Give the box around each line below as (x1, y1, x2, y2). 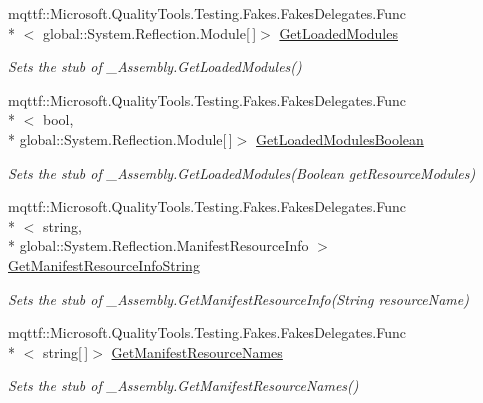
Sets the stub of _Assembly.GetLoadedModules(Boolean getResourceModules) (8, 162, 476, 183)
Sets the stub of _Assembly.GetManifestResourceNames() (8, 375, 359, 396)
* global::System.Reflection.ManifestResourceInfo (8, 235, 309, 256)
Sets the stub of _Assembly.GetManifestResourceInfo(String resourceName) (8, 288, 469, 309)
